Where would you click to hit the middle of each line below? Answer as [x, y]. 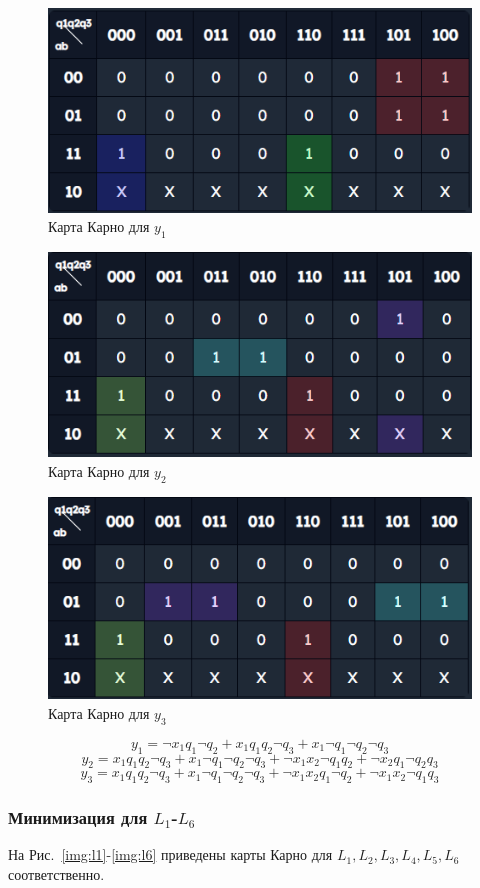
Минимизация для [78, 817]
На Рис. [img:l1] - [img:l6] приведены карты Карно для [170, 854]
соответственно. [56, 874]
